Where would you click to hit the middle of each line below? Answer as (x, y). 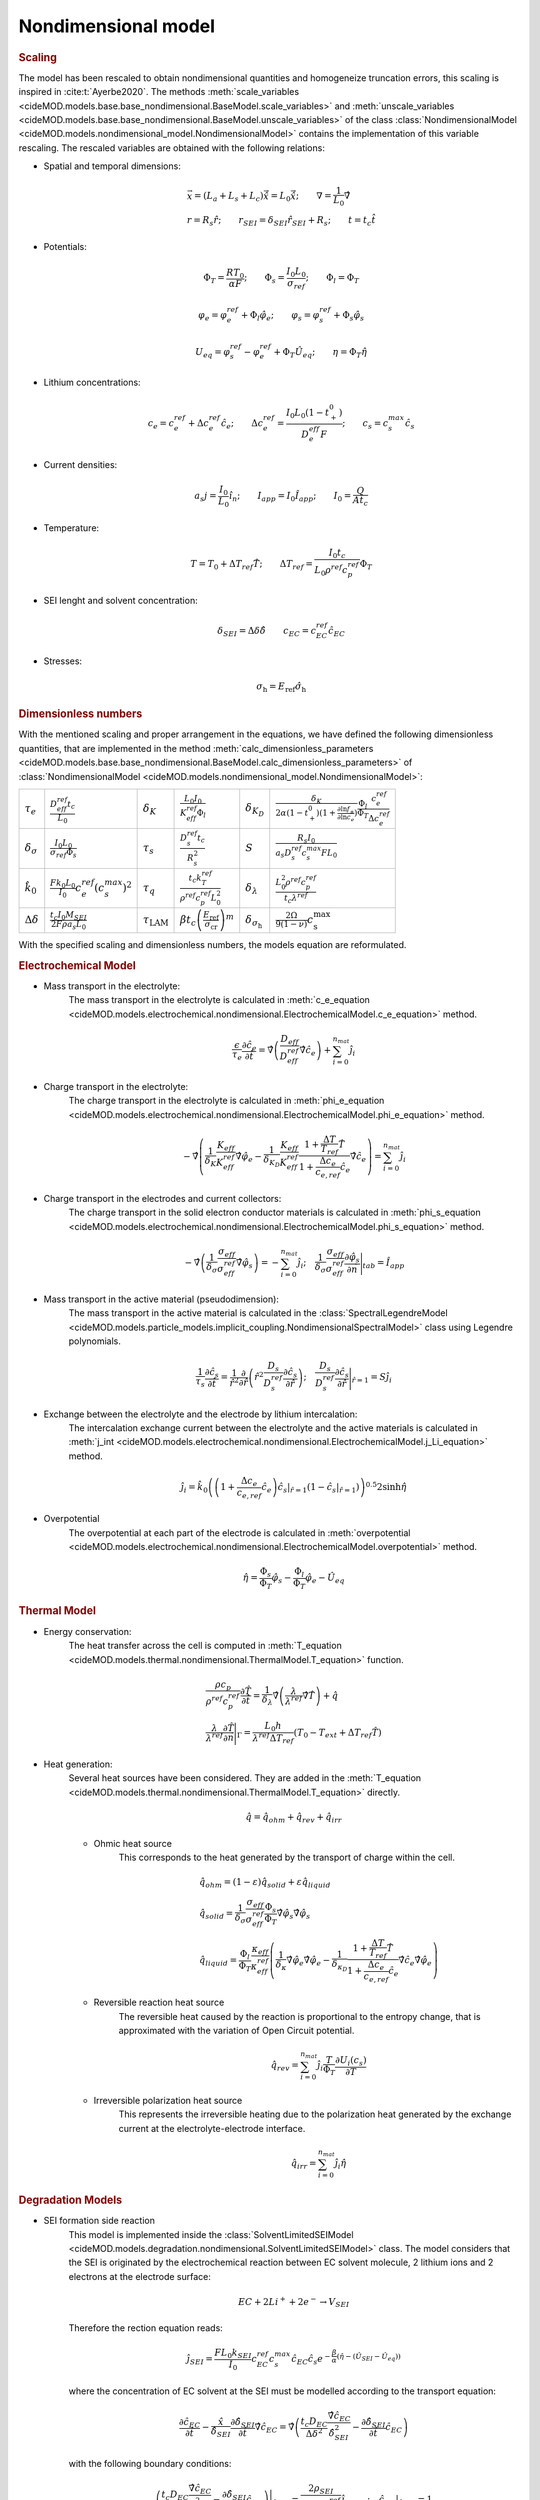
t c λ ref (296, 898)
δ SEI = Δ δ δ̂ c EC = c (267, 632)
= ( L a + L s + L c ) (228, 197)
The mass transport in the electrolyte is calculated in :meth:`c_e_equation (219, 1000)
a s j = (205, 497)
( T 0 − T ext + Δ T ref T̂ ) (337, 1733)
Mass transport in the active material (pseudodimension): (161, 1299)
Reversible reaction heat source (159, 2002)
